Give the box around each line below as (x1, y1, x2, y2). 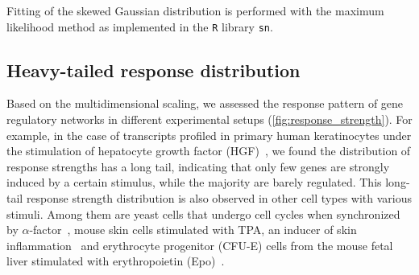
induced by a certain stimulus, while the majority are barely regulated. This (6, 174, 382, 191)
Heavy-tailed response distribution (6, 57, 301, 82)
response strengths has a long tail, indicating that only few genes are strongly (6, 158, 390, 174)
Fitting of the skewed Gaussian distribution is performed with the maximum (6, 2, 384, 18)
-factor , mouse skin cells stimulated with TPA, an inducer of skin (29, 221, 357, 238)
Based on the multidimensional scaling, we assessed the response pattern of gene (6, 95, 404, 112)
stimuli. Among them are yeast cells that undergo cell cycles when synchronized (6, 205, 400, 222)
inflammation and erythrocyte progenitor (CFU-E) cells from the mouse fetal (6, 236, 393, 253)
